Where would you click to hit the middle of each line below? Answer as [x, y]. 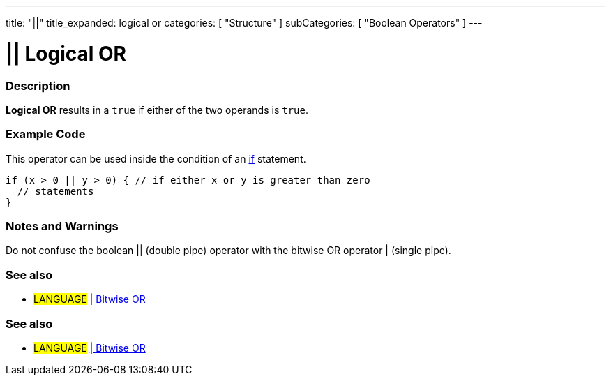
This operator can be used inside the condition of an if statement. [156, 158]
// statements [55, 191]
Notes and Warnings [62, 226]
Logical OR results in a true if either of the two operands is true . [157, 110]
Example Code [46, 134]
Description [38, 85]
